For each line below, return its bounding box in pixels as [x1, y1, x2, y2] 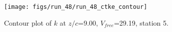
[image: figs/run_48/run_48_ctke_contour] [4, 3, 147, 10]
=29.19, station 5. [113, 17, 168, 28]
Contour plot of [4, 17, 51, 28]
